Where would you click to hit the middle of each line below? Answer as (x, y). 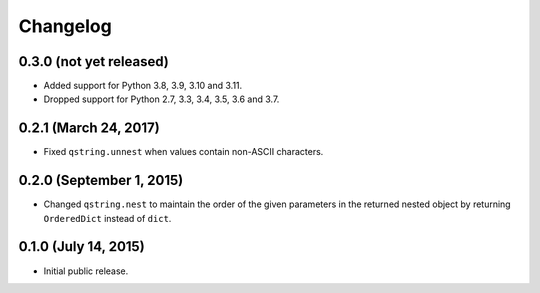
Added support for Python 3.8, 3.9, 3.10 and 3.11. (143, 86)
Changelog (65, 26)
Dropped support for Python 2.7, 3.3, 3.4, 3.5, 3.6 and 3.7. (161, 99)
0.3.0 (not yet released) (94, 61)
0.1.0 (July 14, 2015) (81, 246)
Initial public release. (86, 271)
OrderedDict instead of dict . (107, 218)
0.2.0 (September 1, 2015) (101, 180)
